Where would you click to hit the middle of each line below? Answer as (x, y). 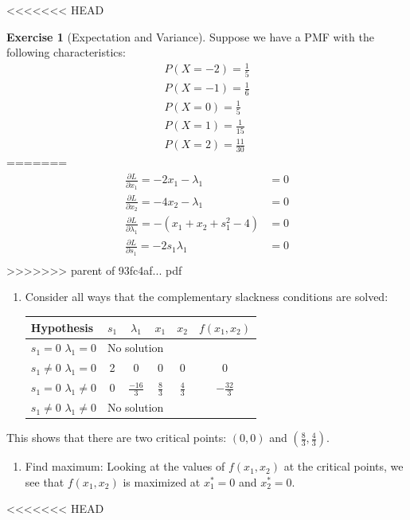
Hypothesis (62, 327)
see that (45, 481)
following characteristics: (66, 52)
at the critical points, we (344, 466)
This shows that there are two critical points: (117, 438)
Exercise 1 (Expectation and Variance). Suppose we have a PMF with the (190, 36)
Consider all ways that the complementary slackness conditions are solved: (207, 297)
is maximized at (162, 481)
